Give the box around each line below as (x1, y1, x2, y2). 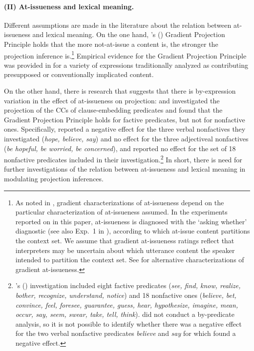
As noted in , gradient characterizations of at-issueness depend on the (15, 197, 224, 207)
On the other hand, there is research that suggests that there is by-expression (4, 86, 236, 96)
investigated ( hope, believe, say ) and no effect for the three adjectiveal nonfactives (4, 133, 249, 143)
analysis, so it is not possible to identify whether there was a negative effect (15, 318, 242, 329)
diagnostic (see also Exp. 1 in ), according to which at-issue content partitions (15, 226, 250, 236)
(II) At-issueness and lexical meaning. (4, 1, 134, 11)
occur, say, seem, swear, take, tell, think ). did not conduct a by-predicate (15, 309, 235, 319)
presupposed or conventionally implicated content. (4, 69, 154, 79)
